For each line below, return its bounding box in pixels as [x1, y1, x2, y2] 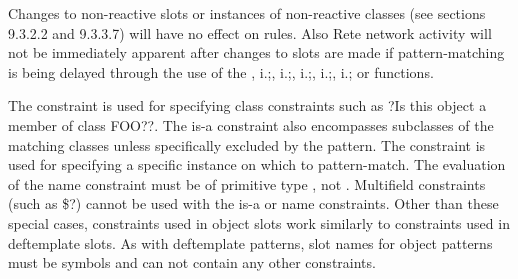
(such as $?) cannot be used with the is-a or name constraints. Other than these [8, 193, 499, 214]
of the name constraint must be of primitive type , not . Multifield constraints [8, 173, 486, 194]
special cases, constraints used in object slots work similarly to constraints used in [8, 212, 510, 233]
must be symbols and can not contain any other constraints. [8, 252, 376, 273]
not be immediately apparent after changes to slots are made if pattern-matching [8, 42, 505, 63]
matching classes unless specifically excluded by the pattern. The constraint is [8, 134, 486, 155]
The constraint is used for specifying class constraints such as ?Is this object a [8, 95, 487, 116]
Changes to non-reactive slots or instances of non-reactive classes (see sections [8, 3, 486, 23]
